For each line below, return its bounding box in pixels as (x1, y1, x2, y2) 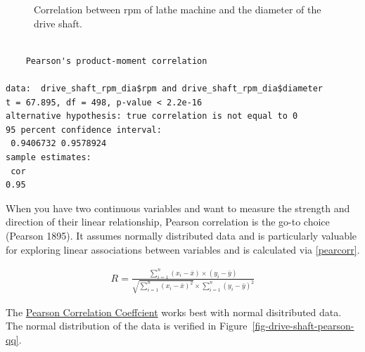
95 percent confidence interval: (6, 124, 162, 135)
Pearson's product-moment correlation (25, 56, 207, 66)
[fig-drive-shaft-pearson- (252, 318, 354, 333)
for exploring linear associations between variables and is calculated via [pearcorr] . (6, 242, 360, 256)
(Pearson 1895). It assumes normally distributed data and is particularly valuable (6, 228, 357, 242)
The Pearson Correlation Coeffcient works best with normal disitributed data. (6, 304, 342, 319)
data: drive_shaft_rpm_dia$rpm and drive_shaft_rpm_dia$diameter (6, 83, 324, 93)
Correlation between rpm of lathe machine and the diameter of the (34, 2, 321, 16)
